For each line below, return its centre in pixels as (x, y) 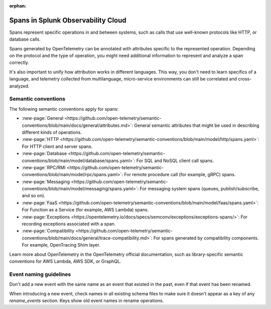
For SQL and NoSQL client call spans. (175, 161)
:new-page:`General (43, 118)
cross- (245, 79)
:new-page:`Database (44, 153)
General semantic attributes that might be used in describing (196, 125)
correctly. (19, 62)
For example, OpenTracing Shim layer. (61, 245)
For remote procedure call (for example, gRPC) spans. (180, 175)
